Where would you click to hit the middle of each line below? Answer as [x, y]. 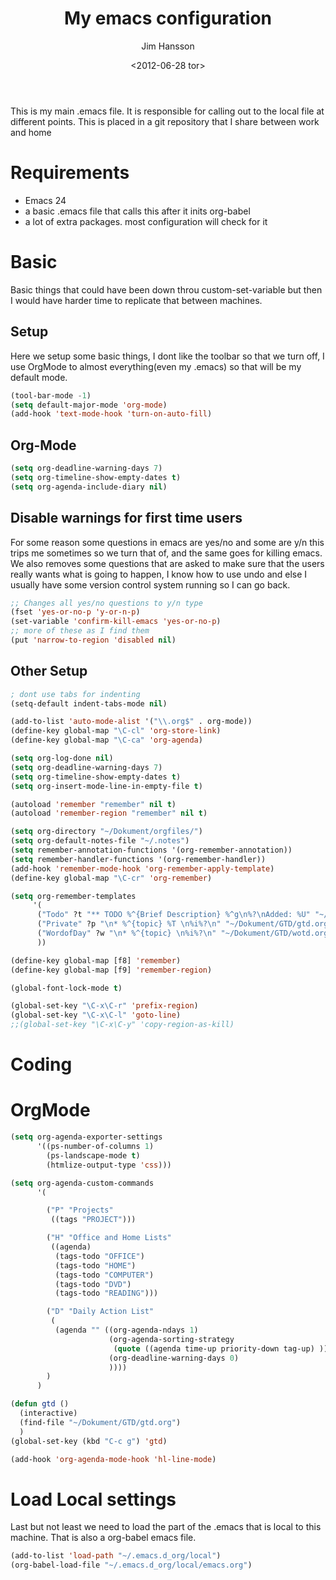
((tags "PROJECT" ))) [93, 1220]
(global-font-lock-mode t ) [66, 988]
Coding [41, 1064]
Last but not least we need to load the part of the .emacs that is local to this [166, 1527]
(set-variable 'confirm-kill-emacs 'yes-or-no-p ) [116, 622]
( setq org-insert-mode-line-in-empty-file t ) [106, 786]
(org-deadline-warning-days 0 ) [174, 1358]
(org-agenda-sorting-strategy [171, 1339]
